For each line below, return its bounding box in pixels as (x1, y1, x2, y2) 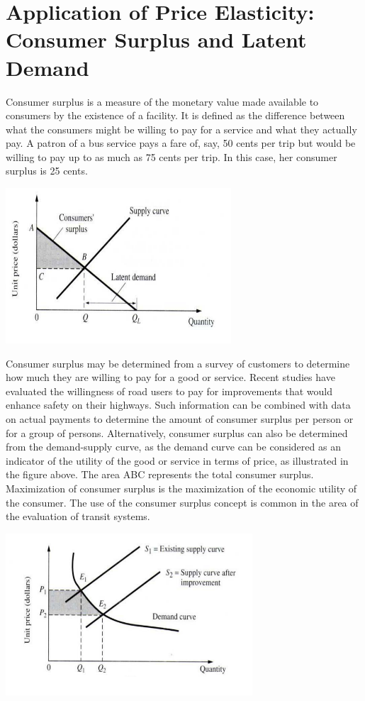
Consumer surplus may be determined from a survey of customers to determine (6, 355, 350, 370)
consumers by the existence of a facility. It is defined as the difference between (6, 108, 345, 123)
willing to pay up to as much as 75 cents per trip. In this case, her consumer (6, 149, 337, 164)
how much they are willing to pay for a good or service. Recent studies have (6, 370, 335, 385)
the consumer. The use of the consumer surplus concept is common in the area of (6, 495, 359, 509)
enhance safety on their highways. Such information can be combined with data (6, 397, 351, 412)
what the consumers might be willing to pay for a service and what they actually (6, 121, 357, 136)
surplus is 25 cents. (6, 163, 88, 178)
